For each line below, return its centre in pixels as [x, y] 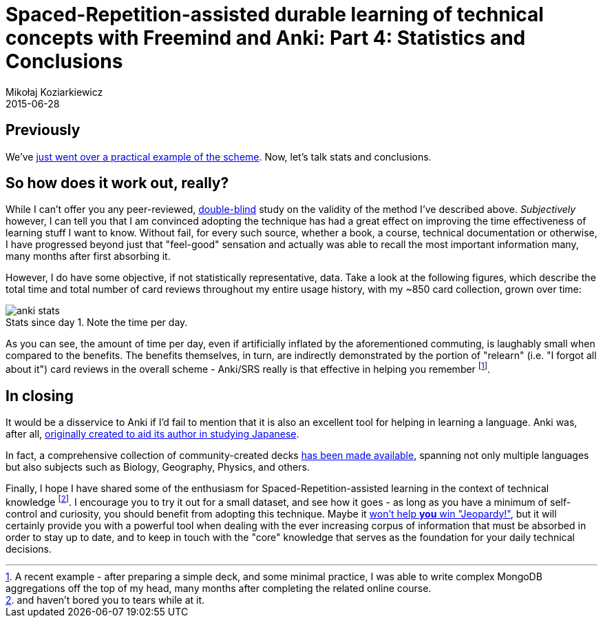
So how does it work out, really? [117, 183]
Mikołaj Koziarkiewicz [54, 92]
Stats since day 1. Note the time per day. [97, 323]
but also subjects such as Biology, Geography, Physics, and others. [158, 467]
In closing [40, 396]
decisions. [29, 549]
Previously [43, 130]
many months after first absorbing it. [88, 256]
